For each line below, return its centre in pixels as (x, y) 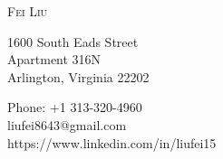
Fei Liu (28, 11)
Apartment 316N (54, 59)
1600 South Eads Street (73, 41)
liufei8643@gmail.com (67, 124)
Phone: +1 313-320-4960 (75, 107)
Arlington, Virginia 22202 (78, 76)
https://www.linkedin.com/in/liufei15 (112, 142)
